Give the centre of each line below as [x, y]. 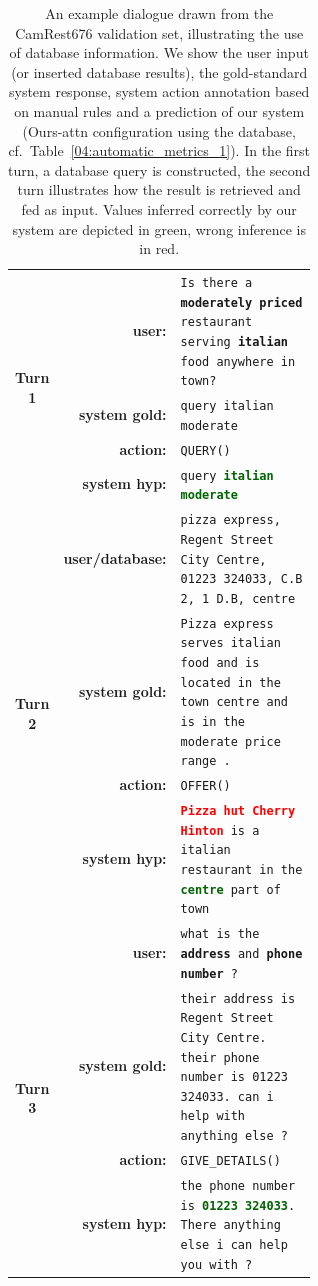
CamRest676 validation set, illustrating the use [159, 32]
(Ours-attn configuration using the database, [159, 130]
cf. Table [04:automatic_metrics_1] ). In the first [159, 150]
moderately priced [241, 302]
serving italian [234, 341]
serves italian [230, 643]
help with [213, 1116]
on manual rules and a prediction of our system [159, 110]
